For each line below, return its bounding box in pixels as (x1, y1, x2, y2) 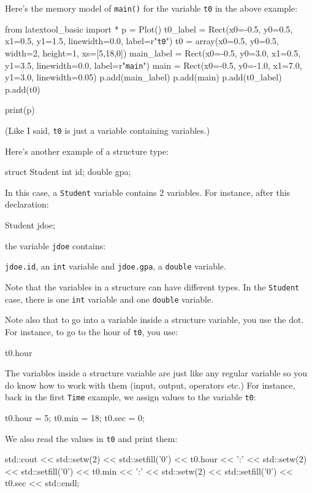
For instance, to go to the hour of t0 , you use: (5, 325, 178, 338)
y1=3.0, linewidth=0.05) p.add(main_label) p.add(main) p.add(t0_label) (5, 71, 282, 83)
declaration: (5, 198, 49, 211)
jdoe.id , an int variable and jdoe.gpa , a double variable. (5, 260, 226, 273)
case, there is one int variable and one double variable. (5, 292, 214, 305)
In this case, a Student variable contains (5, 185, 157, 198)
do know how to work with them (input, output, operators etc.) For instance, (5, 378, 295, 391)
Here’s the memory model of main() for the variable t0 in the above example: (5, 2, 298, 14)
